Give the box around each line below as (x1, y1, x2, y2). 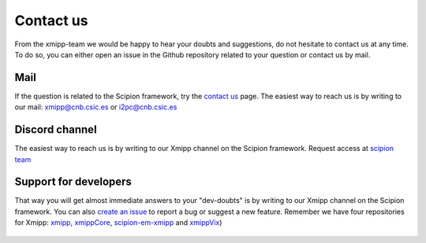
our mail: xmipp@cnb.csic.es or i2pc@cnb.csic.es (14, 102, 177, 112)
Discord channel (14, 123, 98, 137)
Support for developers (14, 175, 132, 189)
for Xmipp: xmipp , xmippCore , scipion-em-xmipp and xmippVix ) (14, 218, 222, 227)
